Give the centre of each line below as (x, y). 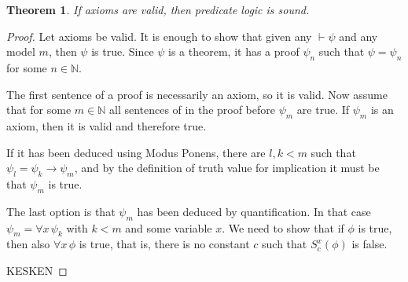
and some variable (169, 227)
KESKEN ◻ (37, 270)
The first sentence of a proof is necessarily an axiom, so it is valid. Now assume (197, 94)
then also (28, 244)
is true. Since (123, 51)
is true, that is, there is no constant (164, 244)
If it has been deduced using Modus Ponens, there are (136, 152)
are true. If (323, 110)
